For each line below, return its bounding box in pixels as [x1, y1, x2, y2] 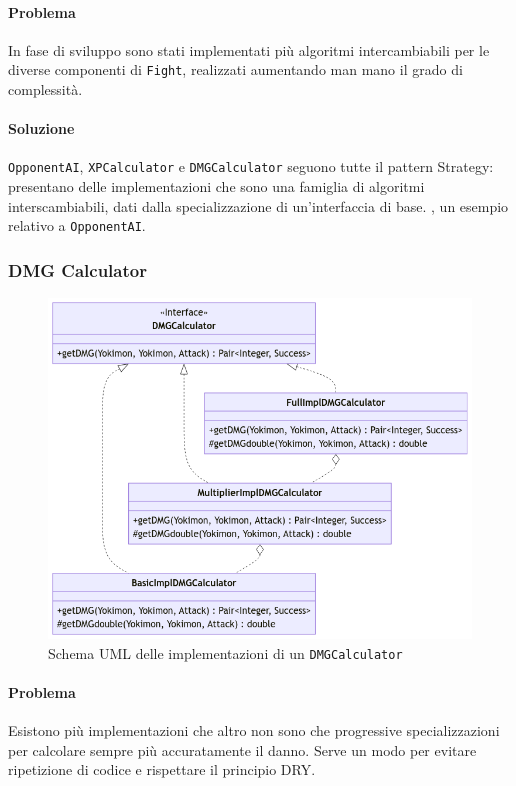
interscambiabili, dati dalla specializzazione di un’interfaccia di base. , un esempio [8, 195, 509, 216]
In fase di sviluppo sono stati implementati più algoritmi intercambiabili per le [8, 39, 490, 60]
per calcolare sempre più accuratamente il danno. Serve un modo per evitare [8, 739, 477, 760]
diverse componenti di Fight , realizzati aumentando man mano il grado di [8, 59, 463, 80]
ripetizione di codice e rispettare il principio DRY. [8, 759, 316, 780]
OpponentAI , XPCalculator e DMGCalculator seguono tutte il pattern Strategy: [8, 156, 494, 177]
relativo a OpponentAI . [8, 215, 146, 236]
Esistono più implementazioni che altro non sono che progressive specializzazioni [8, 720, 500, 741]
